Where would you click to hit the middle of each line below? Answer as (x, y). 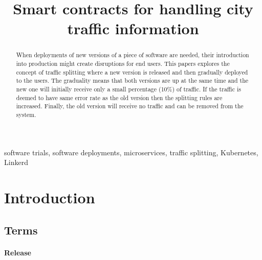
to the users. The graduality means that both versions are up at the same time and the (132, 80)
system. (26, 114)
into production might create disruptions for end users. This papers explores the (123, 64)
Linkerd (16, 162)
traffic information (133, 28)
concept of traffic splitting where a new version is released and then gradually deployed (132, 72)
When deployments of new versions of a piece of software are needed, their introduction (133, 55)
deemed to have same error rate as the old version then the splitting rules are (119, 97)
